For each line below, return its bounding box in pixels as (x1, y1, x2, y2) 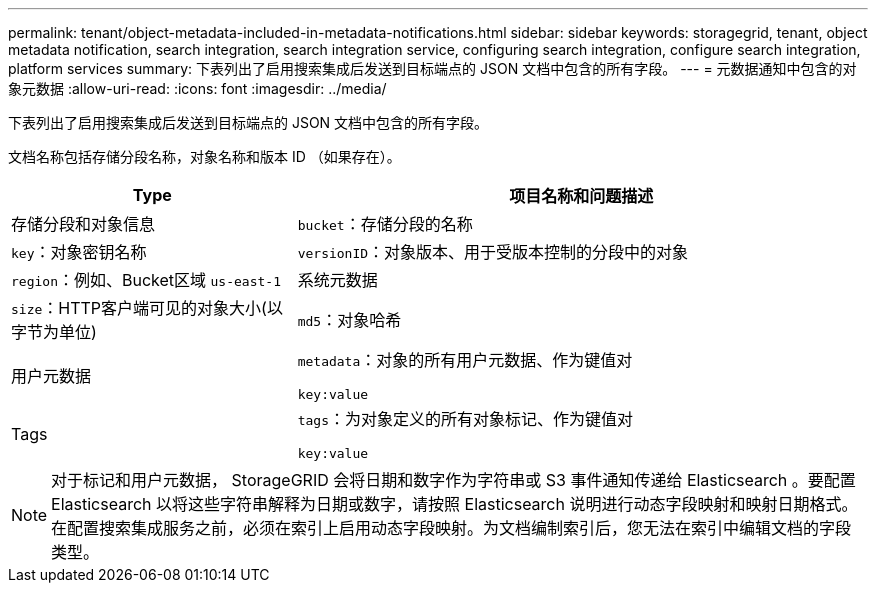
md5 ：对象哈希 (297, 310, 402, 330)
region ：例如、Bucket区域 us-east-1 (11, 270, 281, 290)
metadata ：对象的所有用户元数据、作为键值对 (297, 350, 633, 370)
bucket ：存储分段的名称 (297, 214, 473, 234)
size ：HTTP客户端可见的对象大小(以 (11, 298, 283, 318)
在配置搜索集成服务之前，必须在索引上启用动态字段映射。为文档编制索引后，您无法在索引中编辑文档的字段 (51, 518, 852, 538)
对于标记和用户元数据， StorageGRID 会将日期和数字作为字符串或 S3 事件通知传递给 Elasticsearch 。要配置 (51, 470, 856, 490)
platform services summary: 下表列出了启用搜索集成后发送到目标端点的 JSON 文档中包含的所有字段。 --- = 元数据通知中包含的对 (8, 60, 857, 77)
